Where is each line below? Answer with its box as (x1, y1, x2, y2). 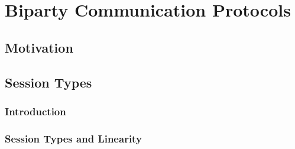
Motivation (5, 38, 73, 56)
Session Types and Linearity (5, 131, 142, 145)
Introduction (5, 103, 66, 118)
